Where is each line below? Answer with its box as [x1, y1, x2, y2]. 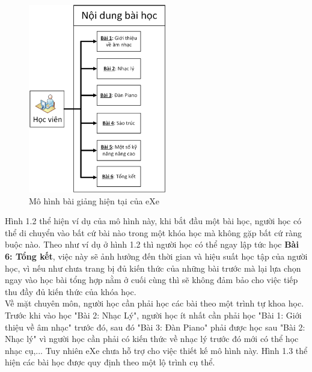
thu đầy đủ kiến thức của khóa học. [5, 285, 136, 297]
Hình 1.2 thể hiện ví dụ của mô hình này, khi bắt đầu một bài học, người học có [5, 215, 302, 227]
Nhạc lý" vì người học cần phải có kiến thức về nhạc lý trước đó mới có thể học [5, 332, 299, 345]
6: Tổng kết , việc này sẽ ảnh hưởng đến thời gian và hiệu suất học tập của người [5, 250, 308, 263]
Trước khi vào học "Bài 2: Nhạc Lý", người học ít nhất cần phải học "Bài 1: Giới [5, 309, 302, 322]
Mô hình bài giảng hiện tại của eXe [29, 194, 160, 207]
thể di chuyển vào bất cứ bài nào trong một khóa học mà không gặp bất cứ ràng [5, 226, 302, 239]
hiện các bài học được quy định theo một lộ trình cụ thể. [5, 356, 215, 368]
